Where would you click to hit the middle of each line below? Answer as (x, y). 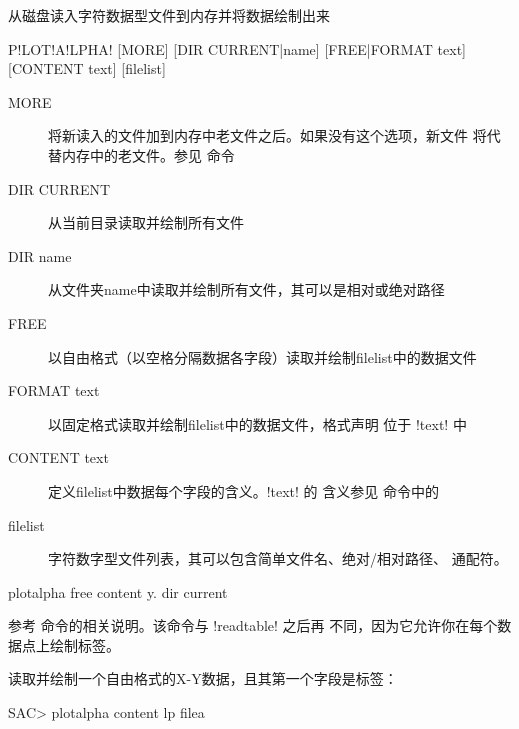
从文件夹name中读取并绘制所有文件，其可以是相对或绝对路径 (246, 289)
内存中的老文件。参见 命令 (148, 154)
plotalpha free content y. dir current (118, 591)
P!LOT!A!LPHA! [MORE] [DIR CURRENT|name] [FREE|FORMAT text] (237, 48)
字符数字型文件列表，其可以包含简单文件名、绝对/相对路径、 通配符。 (278, 558)
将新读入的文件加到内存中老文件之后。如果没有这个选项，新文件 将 (267, 135)
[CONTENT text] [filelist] (87, 68)
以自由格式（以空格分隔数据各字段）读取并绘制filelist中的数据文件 (262, 356)
